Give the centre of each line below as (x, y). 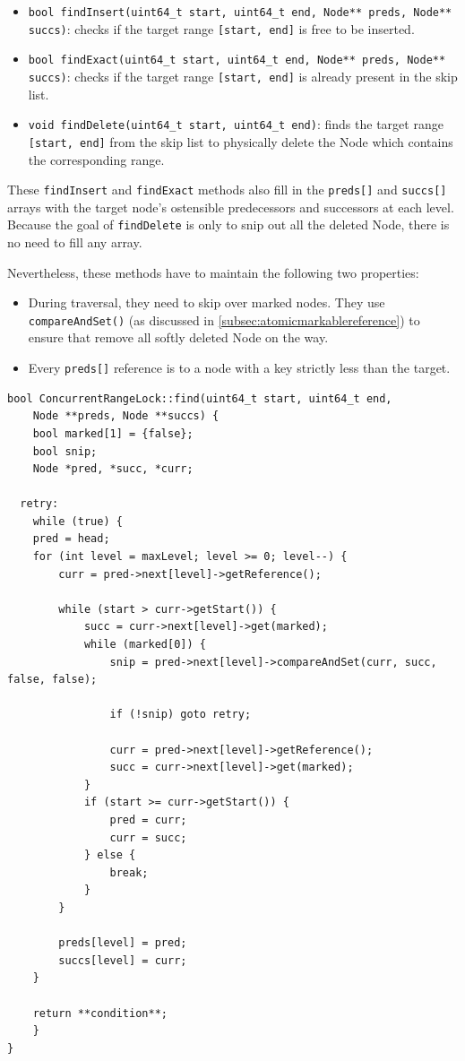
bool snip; (65, 451)
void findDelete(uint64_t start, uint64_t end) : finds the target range (236, 124)
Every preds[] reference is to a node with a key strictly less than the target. (239, 368)
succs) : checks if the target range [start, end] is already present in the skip (243, 76)
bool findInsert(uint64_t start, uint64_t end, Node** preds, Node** (240, 13)
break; (129, 872)
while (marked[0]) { (145, 645)
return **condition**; (100, 1013)
